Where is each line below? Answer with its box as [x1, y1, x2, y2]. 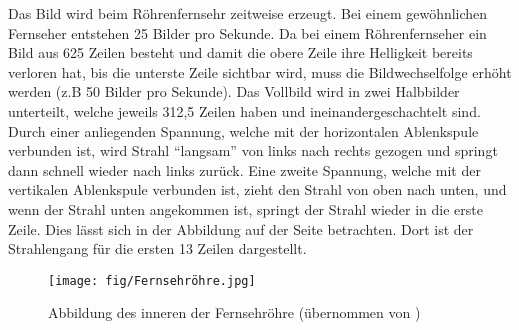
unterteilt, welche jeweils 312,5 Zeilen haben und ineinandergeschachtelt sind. [8, 100, 481, 121]
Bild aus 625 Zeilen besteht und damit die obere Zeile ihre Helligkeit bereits [8, 42, 473, 63]
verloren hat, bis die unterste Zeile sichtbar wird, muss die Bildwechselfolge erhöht [8, 61, 512, 82]
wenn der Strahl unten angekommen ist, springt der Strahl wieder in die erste [8, 198, 483, 219]
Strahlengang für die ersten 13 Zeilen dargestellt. [8, 238, 307, 259]
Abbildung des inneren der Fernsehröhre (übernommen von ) [48, 302, 421, 323]
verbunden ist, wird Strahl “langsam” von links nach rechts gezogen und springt [8, 140, 498, 161]
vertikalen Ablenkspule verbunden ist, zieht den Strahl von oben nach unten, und [8, 179, 507, 200]
